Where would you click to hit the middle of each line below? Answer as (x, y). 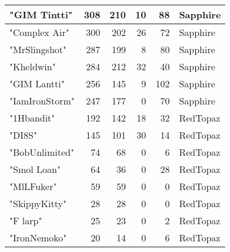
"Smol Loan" (35, 169)
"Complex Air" (39, 32)
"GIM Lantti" (37, 84)
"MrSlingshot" (38, 49)
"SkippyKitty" (38, 203)
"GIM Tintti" (41, 14)
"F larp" (26, 220)
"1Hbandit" (32, 118)
